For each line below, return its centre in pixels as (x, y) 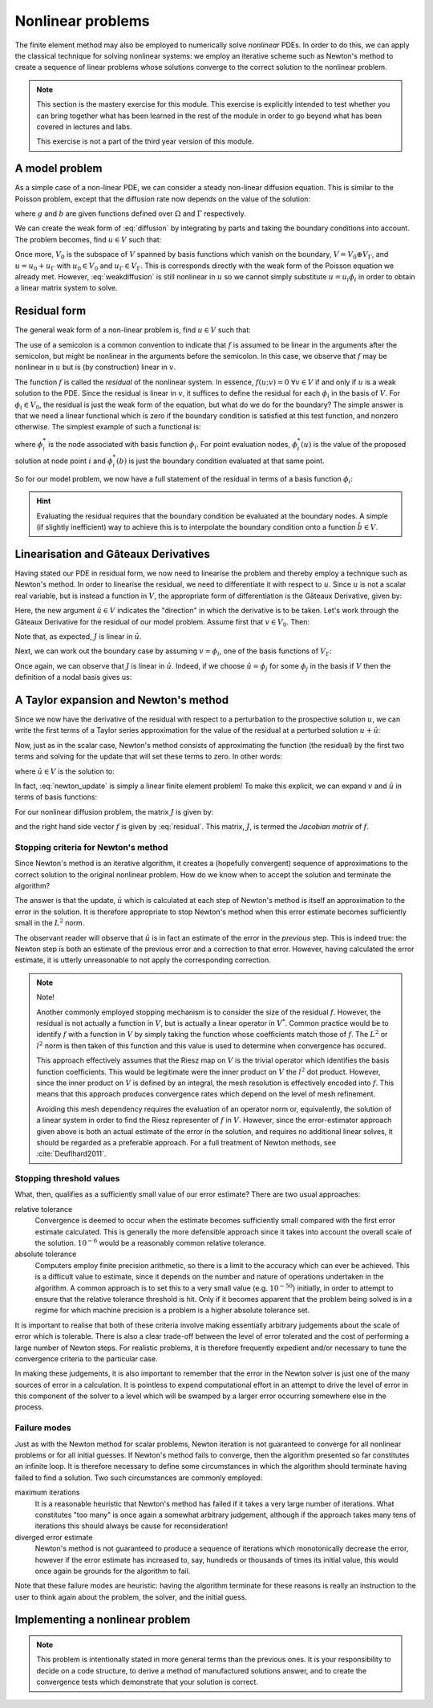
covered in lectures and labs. (84, 126)
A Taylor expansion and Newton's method (121, 699)
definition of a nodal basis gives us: (73, 677)
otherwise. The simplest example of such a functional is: (108, 427)
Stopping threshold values (67, 1178)
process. (29, 1407)
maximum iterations (47, 1492)
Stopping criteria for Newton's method (91, 847)
